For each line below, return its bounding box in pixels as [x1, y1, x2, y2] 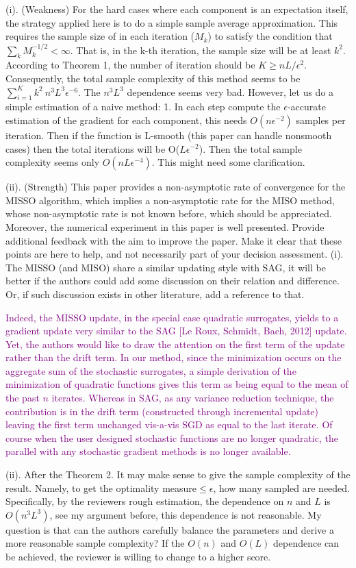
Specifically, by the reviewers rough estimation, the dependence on [5, 494, 284, 508]
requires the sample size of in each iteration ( [5, 29, 195, 43]
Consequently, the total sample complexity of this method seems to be [5, 71, 301, 85]
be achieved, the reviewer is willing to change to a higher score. [5, 550, 271, 563]
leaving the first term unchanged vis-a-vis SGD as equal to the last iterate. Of [5, 417, 333, 432]
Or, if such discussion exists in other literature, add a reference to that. [5, 286, 305, 301]
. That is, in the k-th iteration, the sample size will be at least [70, 42, 331, 57]
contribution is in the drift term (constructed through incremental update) [5, 404, 319, 418]
